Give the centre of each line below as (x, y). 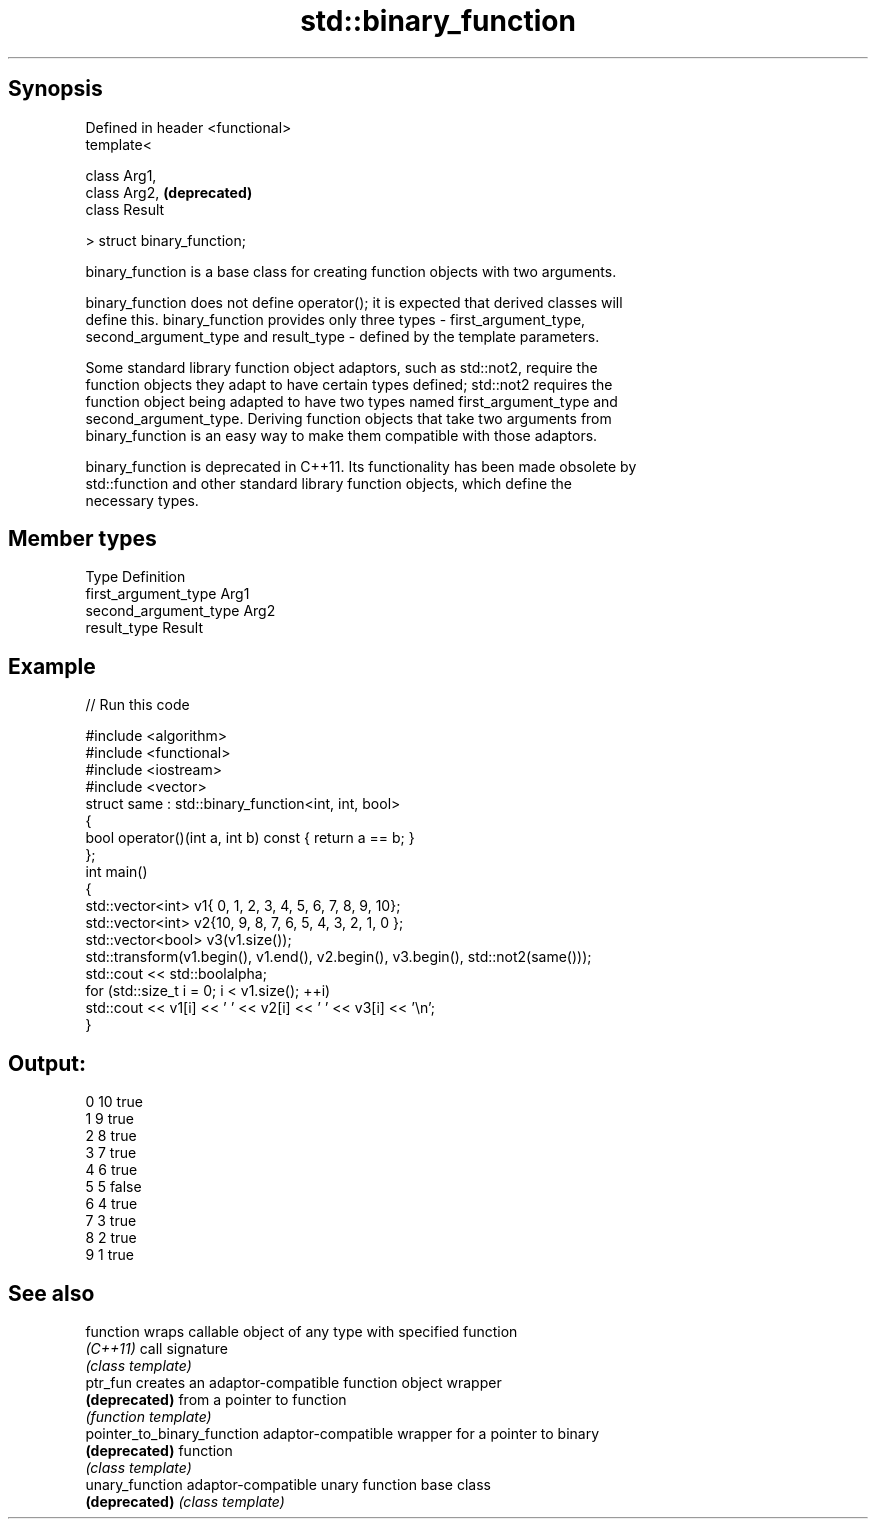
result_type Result (144, 628)
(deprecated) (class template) (185, 1501)
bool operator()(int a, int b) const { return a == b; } (250, 838)
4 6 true (111, 1170)
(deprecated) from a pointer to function (216, 1399)
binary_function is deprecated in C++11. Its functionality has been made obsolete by (361, 466)
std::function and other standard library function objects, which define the (329, 483)
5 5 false (113, 1187)
